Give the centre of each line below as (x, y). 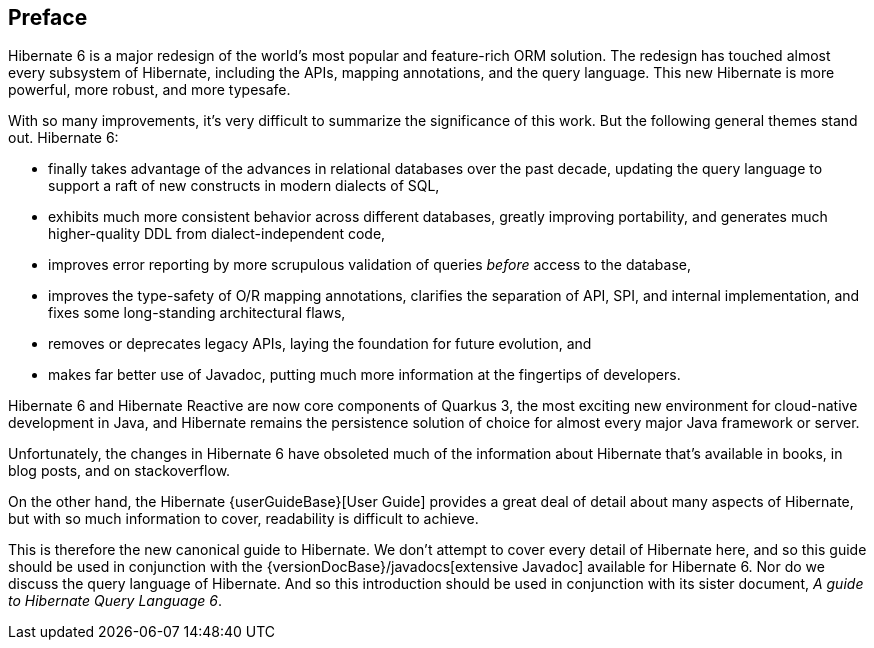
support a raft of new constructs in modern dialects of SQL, (244, 186)
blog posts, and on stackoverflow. (119, 471)
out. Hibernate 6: (63, 138)
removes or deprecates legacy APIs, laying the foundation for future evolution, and (320, 344)
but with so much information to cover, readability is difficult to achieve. (243, 519)
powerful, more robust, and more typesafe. (149, 90)
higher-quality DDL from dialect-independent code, (217, 234)
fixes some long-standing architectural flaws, (197, 313)
